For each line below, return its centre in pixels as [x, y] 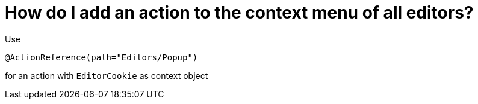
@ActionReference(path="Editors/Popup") [101, 57]
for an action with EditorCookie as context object [107, 75]
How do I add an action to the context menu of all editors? [239, 13]
